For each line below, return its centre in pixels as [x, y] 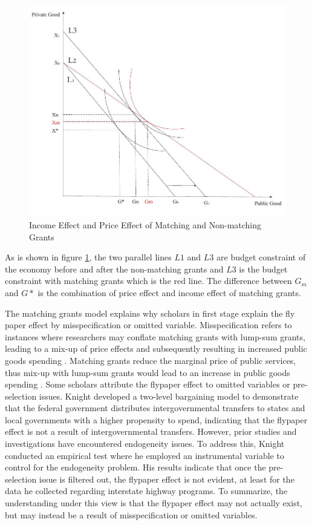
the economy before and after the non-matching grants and [114, 269]
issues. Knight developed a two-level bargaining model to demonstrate [169, 396]
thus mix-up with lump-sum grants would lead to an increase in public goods [148, 372]
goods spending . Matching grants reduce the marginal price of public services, [151, 360]
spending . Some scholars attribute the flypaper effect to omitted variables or [148, 384]
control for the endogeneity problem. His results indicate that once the [135, 467]
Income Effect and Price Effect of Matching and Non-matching [145, 224]
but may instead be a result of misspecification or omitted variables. [131, 514]
